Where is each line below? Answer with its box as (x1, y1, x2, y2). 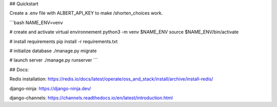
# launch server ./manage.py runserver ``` (9, 57, 98, 63)
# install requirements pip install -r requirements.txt (9, 38, 118, 45)
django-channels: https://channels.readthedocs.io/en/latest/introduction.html (9, 95, 173, 101)
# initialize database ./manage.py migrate (9, 48, 97, 54)
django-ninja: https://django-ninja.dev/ (9, 85, 91, 92)
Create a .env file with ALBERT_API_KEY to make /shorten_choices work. (9, 10, 163, 16)
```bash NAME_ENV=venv (9, 19, 64, 26)
